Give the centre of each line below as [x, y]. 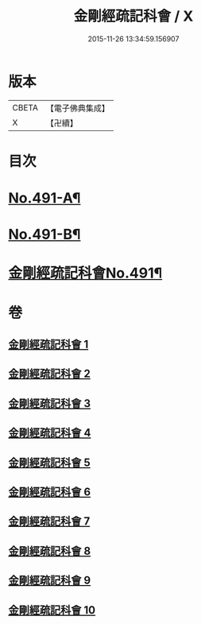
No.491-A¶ [44, 198]
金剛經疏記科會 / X [133, 16]
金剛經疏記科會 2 [50, 374]
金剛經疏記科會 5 [50, 462]
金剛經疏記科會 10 [52, 610]
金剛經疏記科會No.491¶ [85, 273]
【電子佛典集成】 [77, 108]
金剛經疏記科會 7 [49, 521]
